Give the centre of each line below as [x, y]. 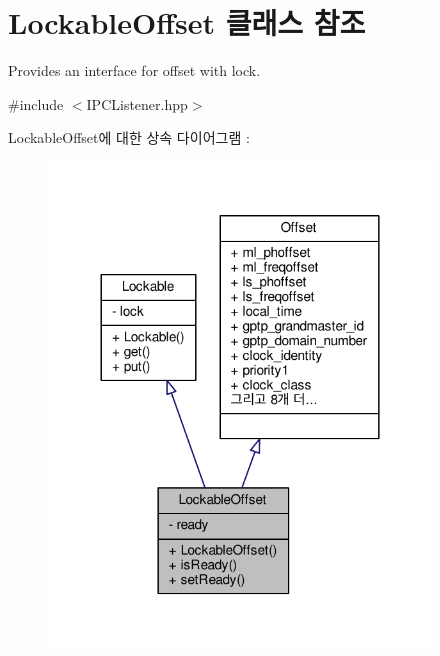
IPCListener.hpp [137, 103]
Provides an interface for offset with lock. [134, 70]
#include [36, 103]
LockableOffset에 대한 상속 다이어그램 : [129, 137]
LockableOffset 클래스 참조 [187, 22]
